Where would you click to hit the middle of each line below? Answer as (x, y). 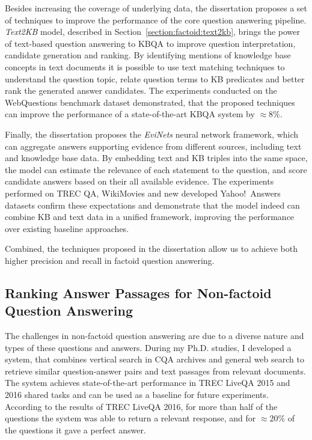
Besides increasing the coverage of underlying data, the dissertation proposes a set (156, 8)
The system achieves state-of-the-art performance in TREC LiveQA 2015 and (148, 383)
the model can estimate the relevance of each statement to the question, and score (156, 169)
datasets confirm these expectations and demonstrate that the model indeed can (152, 205)
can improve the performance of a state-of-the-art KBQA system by (130, 114)
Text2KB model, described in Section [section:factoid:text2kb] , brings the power (153, 32)
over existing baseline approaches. (67, 228)
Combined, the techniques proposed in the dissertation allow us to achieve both (151, 249)
